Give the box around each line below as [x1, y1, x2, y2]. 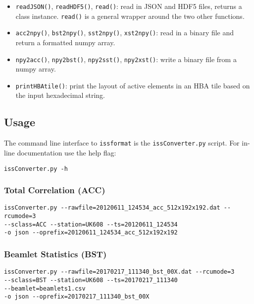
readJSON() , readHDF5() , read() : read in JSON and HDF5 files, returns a [15, 1, 242, 11]
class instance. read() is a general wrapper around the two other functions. [15, 10, 245, 21]
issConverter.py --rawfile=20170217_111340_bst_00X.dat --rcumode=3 [4, 268, 235, 276]
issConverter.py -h [4, 165, 68, 172]
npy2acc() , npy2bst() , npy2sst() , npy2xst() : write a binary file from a [15, 54, 237, 64]
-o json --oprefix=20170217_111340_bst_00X [4, 293, 150, 301]
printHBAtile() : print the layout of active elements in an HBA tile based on [15, 80, 250, 90]
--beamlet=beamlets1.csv [4, 285, 86, 292]
